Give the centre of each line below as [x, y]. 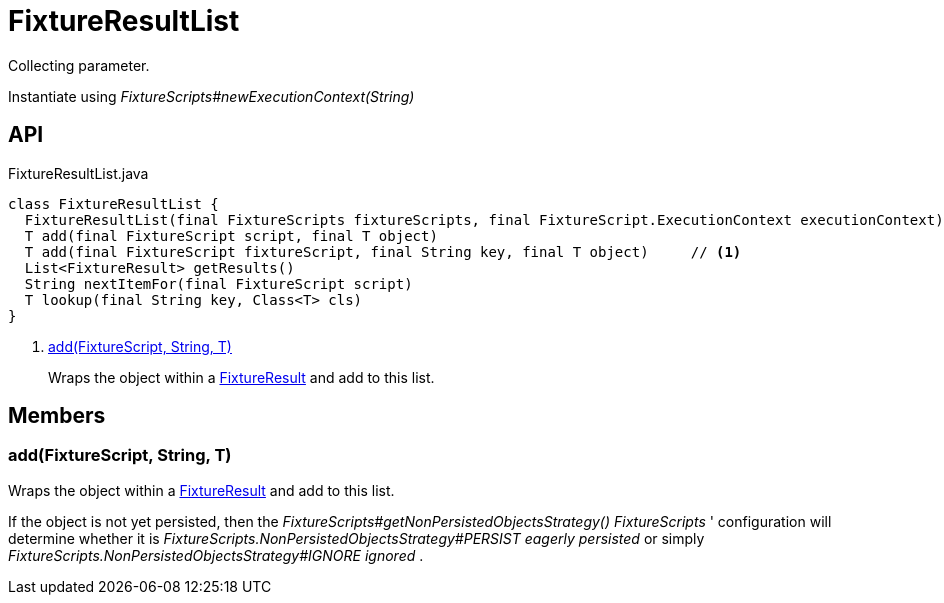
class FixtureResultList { [113, 203]
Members [57, 416]
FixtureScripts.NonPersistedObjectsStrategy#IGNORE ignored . [216, 555]
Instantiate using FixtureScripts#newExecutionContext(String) [211, 96]
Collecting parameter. [79, 65]
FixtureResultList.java [78, 173]
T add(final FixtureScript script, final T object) [231, 235]
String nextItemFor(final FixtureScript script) [218, 283]
